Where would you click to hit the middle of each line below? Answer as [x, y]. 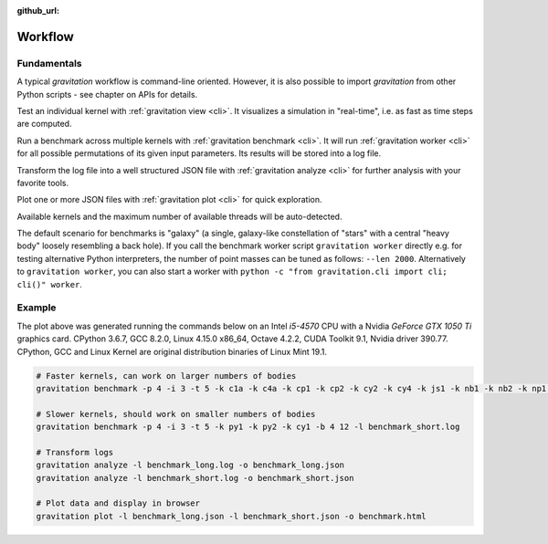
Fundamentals [49, 63]
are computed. [44, 124]
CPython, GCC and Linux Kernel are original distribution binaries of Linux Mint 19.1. [172, 351]
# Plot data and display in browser [118, 503]
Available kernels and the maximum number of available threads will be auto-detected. [179, 216]
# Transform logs [75, 452]
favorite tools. [42, 183]
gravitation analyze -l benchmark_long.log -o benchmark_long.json [190, 465]
